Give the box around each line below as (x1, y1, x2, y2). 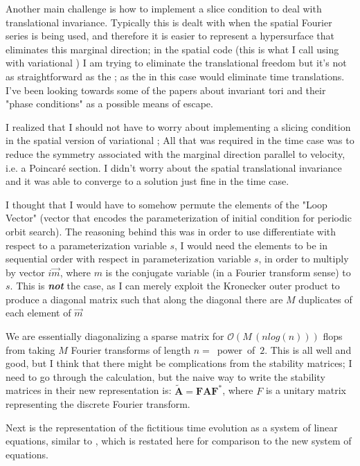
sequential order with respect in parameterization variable (6, 251, 251, 266)
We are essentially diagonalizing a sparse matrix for (6, 329, 224, 343)
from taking (6, 342, 55, 357)
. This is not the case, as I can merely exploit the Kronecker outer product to (10, 278, 340, 293)
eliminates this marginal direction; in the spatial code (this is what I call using (6, 42, 339, 56)
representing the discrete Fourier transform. (6, 397, 190, 411)
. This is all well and (264, 342, 352, 357)
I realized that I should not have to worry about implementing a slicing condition (6, 119, 351, 134)
